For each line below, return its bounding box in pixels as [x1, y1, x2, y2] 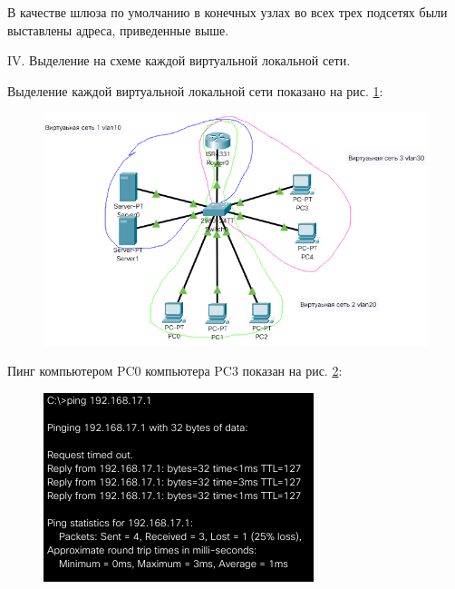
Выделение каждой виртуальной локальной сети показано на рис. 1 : [7, 81, 383, 100]
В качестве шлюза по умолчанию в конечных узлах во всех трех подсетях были [7, 3, 448, 21]
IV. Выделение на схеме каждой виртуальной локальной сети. [7, 51, 351, 70]
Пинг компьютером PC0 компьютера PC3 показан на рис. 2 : [7, 361, 343, 380]
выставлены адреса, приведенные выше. [7, 20, 229, 39]
